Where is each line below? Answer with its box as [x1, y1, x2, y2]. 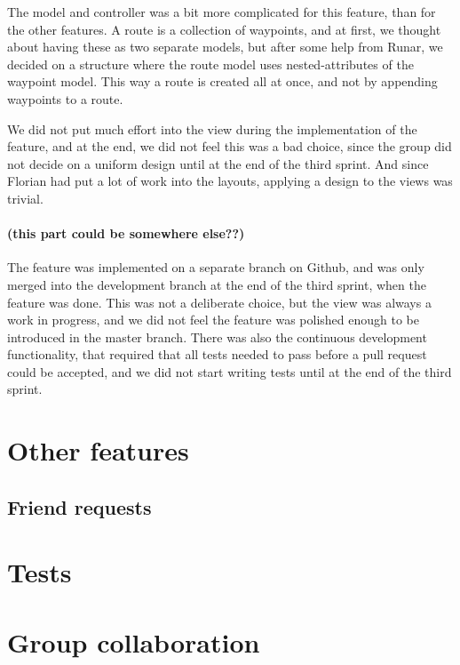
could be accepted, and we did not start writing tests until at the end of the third [7, 362, 452, 381]
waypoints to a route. [7, 89, 123, 108]
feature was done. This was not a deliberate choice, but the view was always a [7, 292, 432, 311]
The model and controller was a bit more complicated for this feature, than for [7, 3, 436, 20]
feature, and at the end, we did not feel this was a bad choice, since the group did [7, 137, 452, 156]
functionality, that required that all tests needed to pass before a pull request [7, 345, 427, 364]
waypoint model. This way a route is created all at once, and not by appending [7, 72, 438, 91]
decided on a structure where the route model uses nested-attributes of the [7, 54, 414, 73]
